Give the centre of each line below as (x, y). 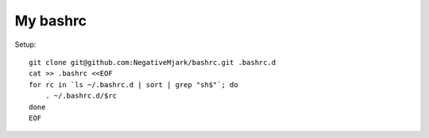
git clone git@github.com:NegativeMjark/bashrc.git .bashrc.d (153, 62)
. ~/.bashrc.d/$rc (81, 96)
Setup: (25, 44)
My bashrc (51, 21)
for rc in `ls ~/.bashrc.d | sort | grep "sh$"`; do (133, 84)
